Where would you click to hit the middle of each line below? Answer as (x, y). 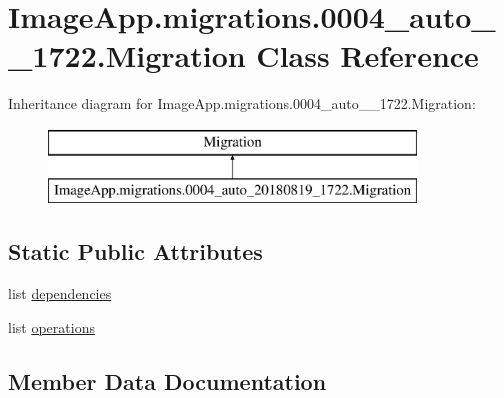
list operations (51, 326)
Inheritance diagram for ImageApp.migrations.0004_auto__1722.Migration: (242, 103)
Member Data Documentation (167, 380)
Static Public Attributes (135, 251)
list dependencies (60, 293)
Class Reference (367, 55)
